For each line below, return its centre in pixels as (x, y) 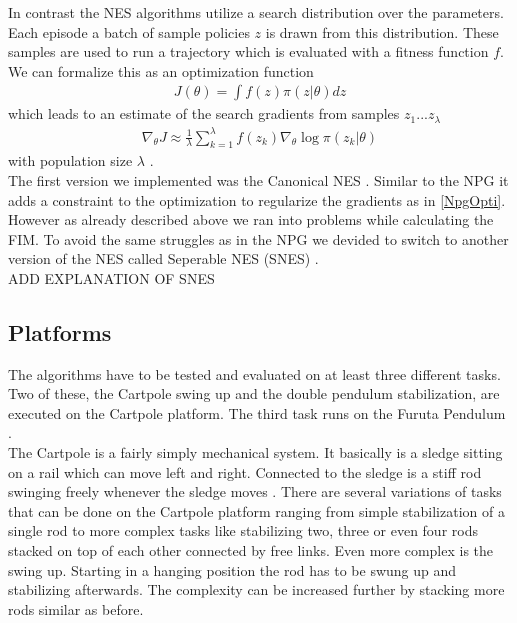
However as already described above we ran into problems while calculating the (251, 219)
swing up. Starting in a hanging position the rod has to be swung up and (232, 569)
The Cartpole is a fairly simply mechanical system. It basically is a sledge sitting (255, 452)
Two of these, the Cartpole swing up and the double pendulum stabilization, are (254, 393)
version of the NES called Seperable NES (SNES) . (163, 258)
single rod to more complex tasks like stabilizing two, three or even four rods (243, 530)
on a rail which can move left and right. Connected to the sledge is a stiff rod (245, 471)
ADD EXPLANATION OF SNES (111, 277)
